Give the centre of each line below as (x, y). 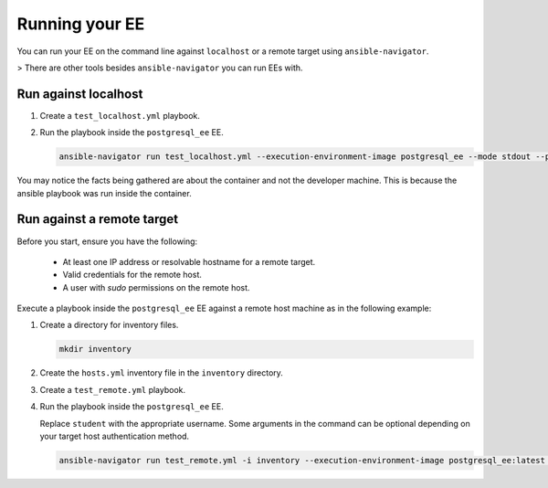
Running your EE (81, 24)
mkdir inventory (95, 349)
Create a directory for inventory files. (109, 325)
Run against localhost (80, 94)
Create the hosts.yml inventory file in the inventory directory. (161, 373)
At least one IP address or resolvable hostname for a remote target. (189, 261)
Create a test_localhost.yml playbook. (120, 115)
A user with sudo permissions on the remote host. (156, 287)
